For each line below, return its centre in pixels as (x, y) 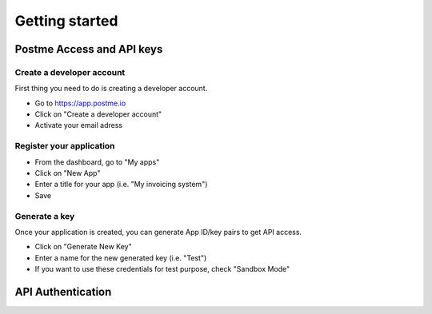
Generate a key (45, 216)
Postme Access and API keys (89, 49)
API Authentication (63, 292)
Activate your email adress (79, 125)
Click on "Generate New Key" (83, 247)
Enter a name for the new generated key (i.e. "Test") (121, 258)
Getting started (66, 21)
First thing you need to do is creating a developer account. (111, 89)
